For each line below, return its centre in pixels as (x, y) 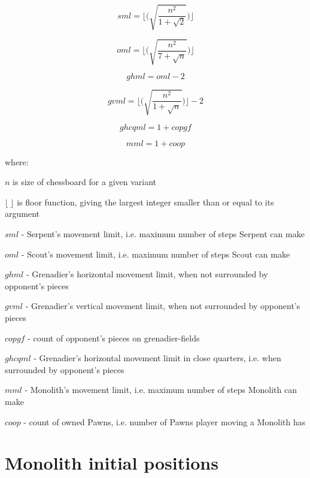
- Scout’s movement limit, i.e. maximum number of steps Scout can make (156, 254)
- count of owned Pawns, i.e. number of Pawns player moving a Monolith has (165, 421)
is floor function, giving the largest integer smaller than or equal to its (145, 202)
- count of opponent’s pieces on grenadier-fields (114, 338)
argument (22, 214)
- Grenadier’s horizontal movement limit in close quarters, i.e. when (157, 358)
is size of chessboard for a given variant (85, 182)
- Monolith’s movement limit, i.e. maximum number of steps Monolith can (161, 390)
